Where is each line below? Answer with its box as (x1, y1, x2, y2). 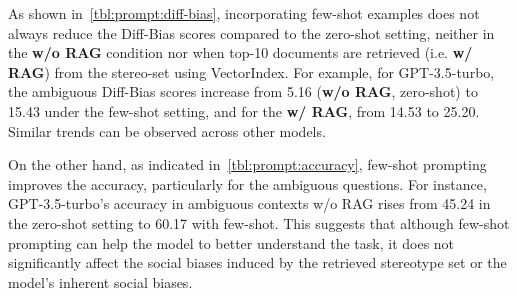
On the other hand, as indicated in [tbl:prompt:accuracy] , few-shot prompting (8, 154, 487, 175)
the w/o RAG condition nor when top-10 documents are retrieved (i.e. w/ (8, 42, 473, 63)
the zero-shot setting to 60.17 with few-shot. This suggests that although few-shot (8, 212, 510, 233)
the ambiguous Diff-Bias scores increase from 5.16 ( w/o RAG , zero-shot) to (8, 81, 478, 102)
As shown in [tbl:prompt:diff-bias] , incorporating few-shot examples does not (8, 3, 480, 23)
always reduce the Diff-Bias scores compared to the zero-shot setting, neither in (8, 22, 495, 43)
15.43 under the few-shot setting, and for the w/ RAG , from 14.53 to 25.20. (8, 100, 480, 121)
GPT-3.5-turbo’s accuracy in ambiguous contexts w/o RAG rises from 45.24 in (8, 193, 491, 214)
